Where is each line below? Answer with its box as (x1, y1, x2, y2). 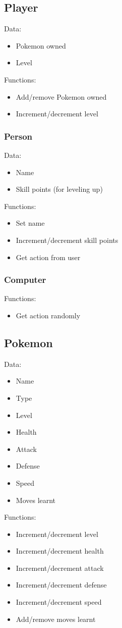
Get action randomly (16, 310, 81, 320)
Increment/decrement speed (16, 597, 102, 607)
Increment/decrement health (16, 546, 104, 556)
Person (4, 130, 32, 142)
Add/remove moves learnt (16, 613, 96, 624)
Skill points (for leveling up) (16, 184, 103, 194)
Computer (4, 273, 46, 286)
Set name (16, 218, 45, 228)
